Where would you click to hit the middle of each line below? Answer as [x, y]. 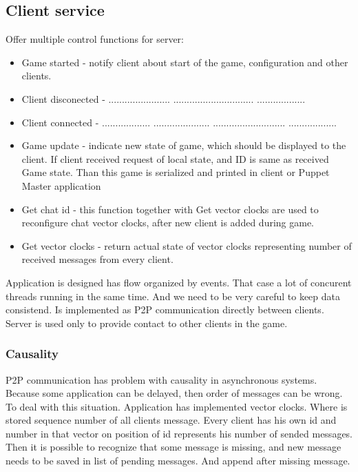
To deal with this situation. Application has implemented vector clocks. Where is [177, 406]
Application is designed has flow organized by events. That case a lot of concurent [179, 282]
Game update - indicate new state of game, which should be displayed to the [184, 145]
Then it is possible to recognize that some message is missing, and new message [173, 447]
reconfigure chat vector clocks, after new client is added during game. [168, 223]
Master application [61, 185]
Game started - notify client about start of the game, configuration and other [185, 62]
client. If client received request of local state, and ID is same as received [175, 158]
